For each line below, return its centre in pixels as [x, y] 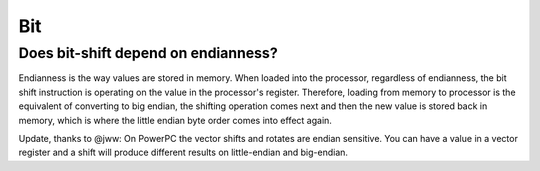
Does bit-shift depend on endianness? [148, 53]
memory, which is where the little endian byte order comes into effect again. [175, 120]
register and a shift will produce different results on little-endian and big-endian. [183, 152]
